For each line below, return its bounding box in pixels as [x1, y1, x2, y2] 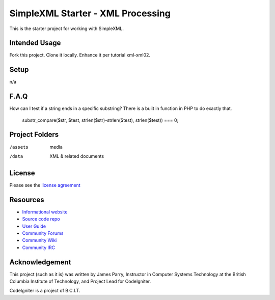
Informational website [22, 209, 68, 215]
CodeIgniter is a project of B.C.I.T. [9, 288, 81, 294]
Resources [9, 195, 44, 204]
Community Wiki [22, 237, 57, 243]
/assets [9, 144, 29, 150]
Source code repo [22, 216, 61, 222]
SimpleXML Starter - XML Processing [9, 8, 171, 19]
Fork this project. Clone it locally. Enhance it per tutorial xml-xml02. [9, 52, 150, 58]
